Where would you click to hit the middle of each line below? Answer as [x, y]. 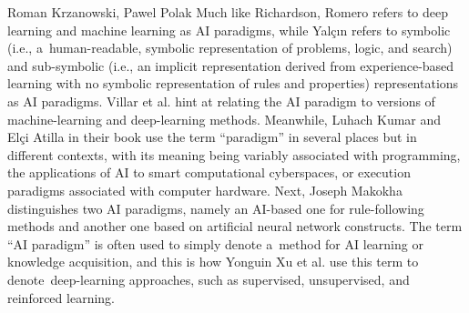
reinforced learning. [61, 297]
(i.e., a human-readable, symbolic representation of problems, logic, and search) [230, 48]
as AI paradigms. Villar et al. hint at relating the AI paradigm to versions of [221, 101]
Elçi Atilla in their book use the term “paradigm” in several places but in [212, 137]
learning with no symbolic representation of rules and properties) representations [233, 83]
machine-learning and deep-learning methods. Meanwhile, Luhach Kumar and [224, 119]
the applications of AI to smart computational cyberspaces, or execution [209, 172]
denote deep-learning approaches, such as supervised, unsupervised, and [209, 279]
